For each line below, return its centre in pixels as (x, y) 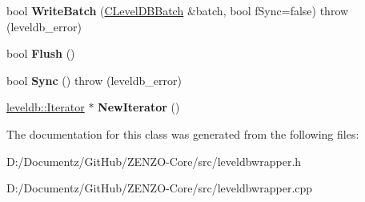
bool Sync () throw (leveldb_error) (94, 80)
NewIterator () (139, 107)
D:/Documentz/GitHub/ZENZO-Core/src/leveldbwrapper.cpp (160, 188)
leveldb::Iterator (46, 107)
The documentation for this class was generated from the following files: (183, 133)
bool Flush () (41, 53)
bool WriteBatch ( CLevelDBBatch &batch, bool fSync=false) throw (178, 10)
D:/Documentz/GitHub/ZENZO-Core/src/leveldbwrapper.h (154, 161)
